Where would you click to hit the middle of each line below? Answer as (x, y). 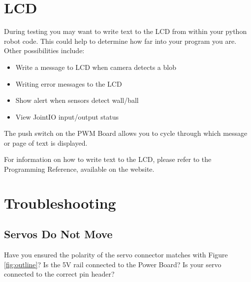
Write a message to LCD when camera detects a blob (96, 67)
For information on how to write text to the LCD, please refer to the (108, 159)
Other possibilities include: (44, 50)
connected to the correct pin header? (59, 274)
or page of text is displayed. (46, 142)
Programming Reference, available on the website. (79, 169)
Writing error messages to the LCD (69, 83)
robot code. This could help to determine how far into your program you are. (120, 41)
